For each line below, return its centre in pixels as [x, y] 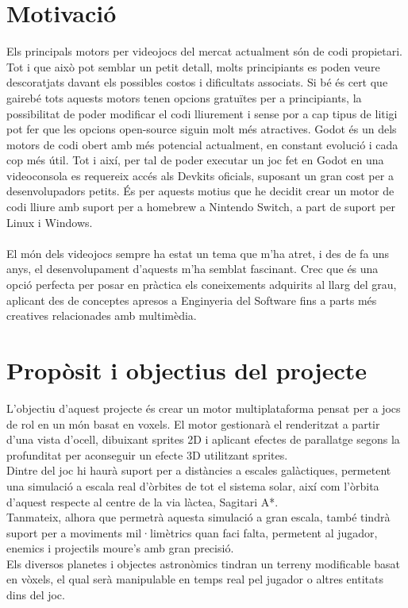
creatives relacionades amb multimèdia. [102, 316]
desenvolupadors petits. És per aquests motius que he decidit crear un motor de [200, 191]
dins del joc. [36, 595]
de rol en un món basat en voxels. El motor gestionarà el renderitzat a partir [193, 423]
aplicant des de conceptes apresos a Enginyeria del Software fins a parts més [192, 300]
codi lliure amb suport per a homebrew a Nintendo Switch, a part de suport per [201, 207]
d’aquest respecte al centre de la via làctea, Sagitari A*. [142, 501]
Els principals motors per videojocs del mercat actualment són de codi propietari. [204, 51]
